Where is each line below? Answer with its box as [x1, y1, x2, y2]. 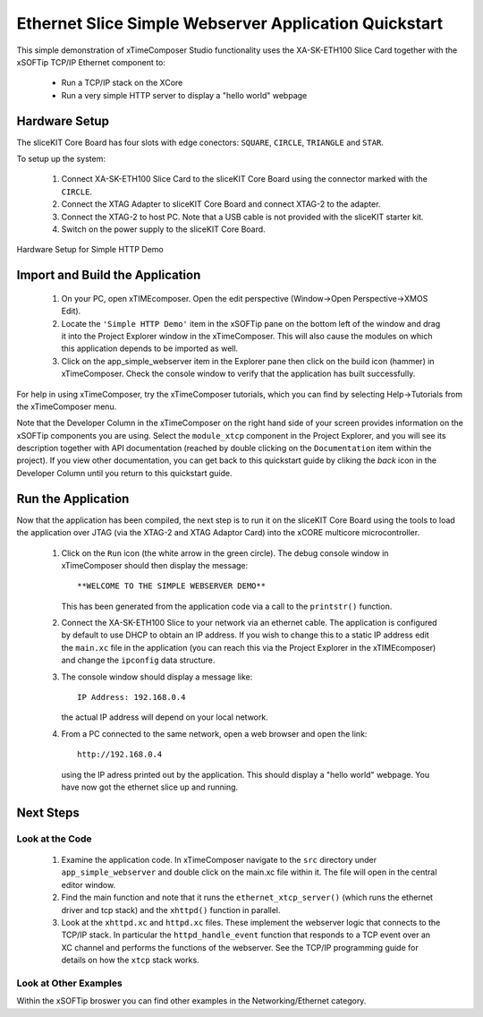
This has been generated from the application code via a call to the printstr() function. [61, 601, 393, 611]
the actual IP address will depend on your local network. [61, 712, 268, 722]
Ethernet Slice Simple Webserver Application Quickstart [16, 13, 444, 33]
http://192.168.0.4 [77, 749, 163, 760]
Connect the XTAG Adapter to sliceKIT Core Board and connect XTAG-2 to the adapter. [61, 199, 381, 209]
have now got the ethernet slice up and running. [61, 782, 239, 792]
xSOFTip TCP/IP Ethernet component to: [16, 56, 165, 67]
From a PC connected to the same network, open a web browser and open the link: [61, 728, 368, 739]
